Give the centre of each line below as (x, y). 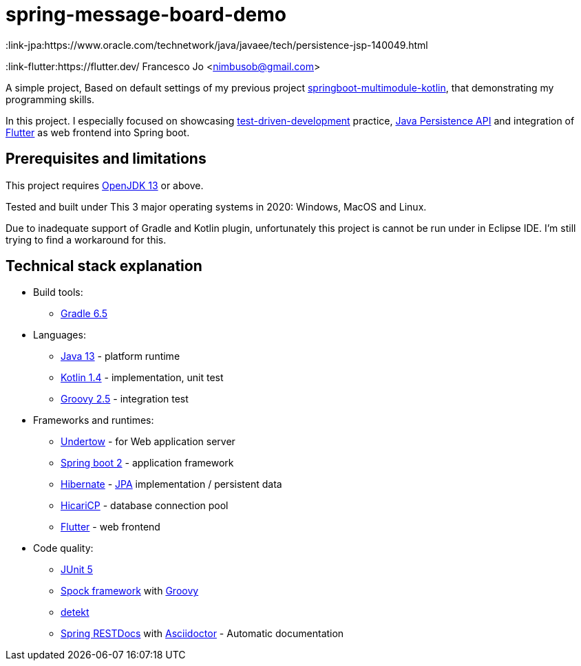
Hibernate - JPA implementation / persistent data (171, 484)
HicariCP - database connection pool (145, 506)
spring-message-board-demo (146, 14)
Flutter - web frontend (110, 527)
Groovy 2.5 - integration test (125, 399)
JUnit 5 (77, 570)
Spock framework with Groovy (130, 591)
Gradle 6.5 (84, 314)
